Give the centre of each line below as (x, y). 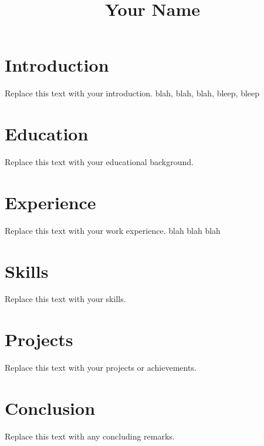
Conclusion (50, 408)
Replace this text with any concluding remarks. (90, 436)
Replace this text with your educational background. (99, 162)
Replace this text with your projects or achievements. (101, 368)
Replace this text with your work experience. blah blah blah (113, 230)
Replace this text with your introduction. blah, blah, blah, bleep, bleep (132, 93)
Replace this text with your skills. (65, 299)
